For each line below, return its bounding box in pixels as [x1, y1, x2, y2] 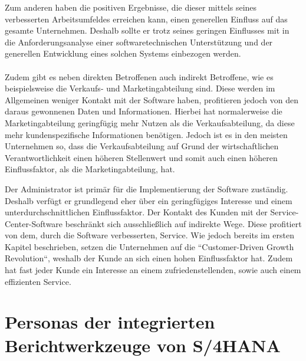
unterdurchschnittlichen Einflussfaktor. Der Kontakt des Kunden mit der [5, 206, 268, 218]
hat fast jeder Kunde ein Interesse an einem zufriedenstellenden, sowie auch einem [5, 264, 301, 276]
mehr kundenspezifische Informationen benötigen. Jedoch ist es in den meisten [5, 128, 288, 140]
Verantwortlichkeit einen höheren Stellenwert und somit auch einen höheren [5, 151, 278, 163]
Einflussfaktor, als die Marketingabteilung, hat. [5, 163, 175, 175]
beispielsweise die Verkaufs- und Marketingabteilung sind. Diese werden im [5, 82, 275, 94]
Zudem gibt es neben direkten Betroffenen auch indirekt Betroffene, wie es [5, 70, 274, 83]
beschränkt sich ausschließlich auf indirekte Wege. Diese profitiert [65, 217, 302, 229]
